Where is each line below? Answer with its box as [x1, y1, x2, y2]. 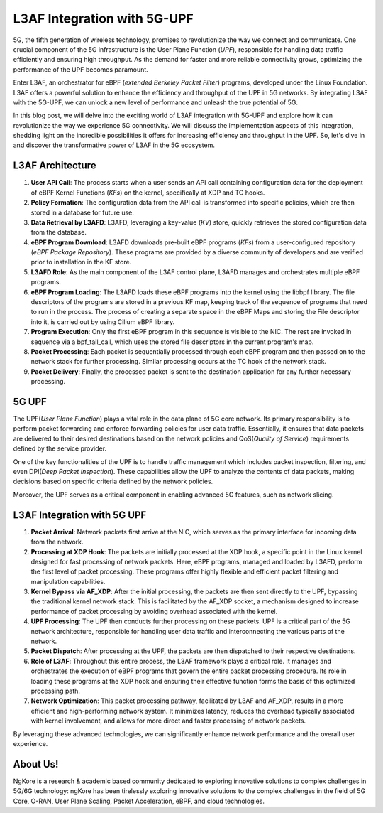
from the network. [30, 537, 84, 547]
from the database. [30, 228, 87, 237]
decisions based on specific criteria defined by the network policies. [13, 477, 213, 486]
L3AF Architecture [13, 160, 96, 172]
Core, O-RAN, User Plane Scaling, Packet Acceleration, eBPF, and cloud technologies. [13, 797, 265, 805]
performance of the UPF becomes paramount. [13, 65, 148, 74]
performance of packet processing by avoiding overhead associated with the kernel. [30, 607, 278, 615]
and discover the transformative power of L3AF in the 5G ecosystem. [13, 141, 216, 149]
